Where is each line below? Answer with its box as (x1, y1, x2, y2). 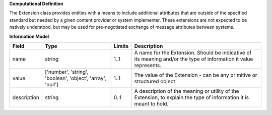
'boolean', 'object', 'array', (44, 75, 107, 82)
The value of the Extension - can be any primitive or (134, 71, 257, 78)
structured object (134, 78, 176, 85)
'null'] (44, 81, 59, 88)
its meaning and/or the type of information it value (134, 55, 253, 63)
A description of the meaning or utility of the (134, 87, 239, 94)
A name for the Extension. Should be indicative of (134, 49, 252, 56)
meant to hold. (134, 100, 169, 107)
